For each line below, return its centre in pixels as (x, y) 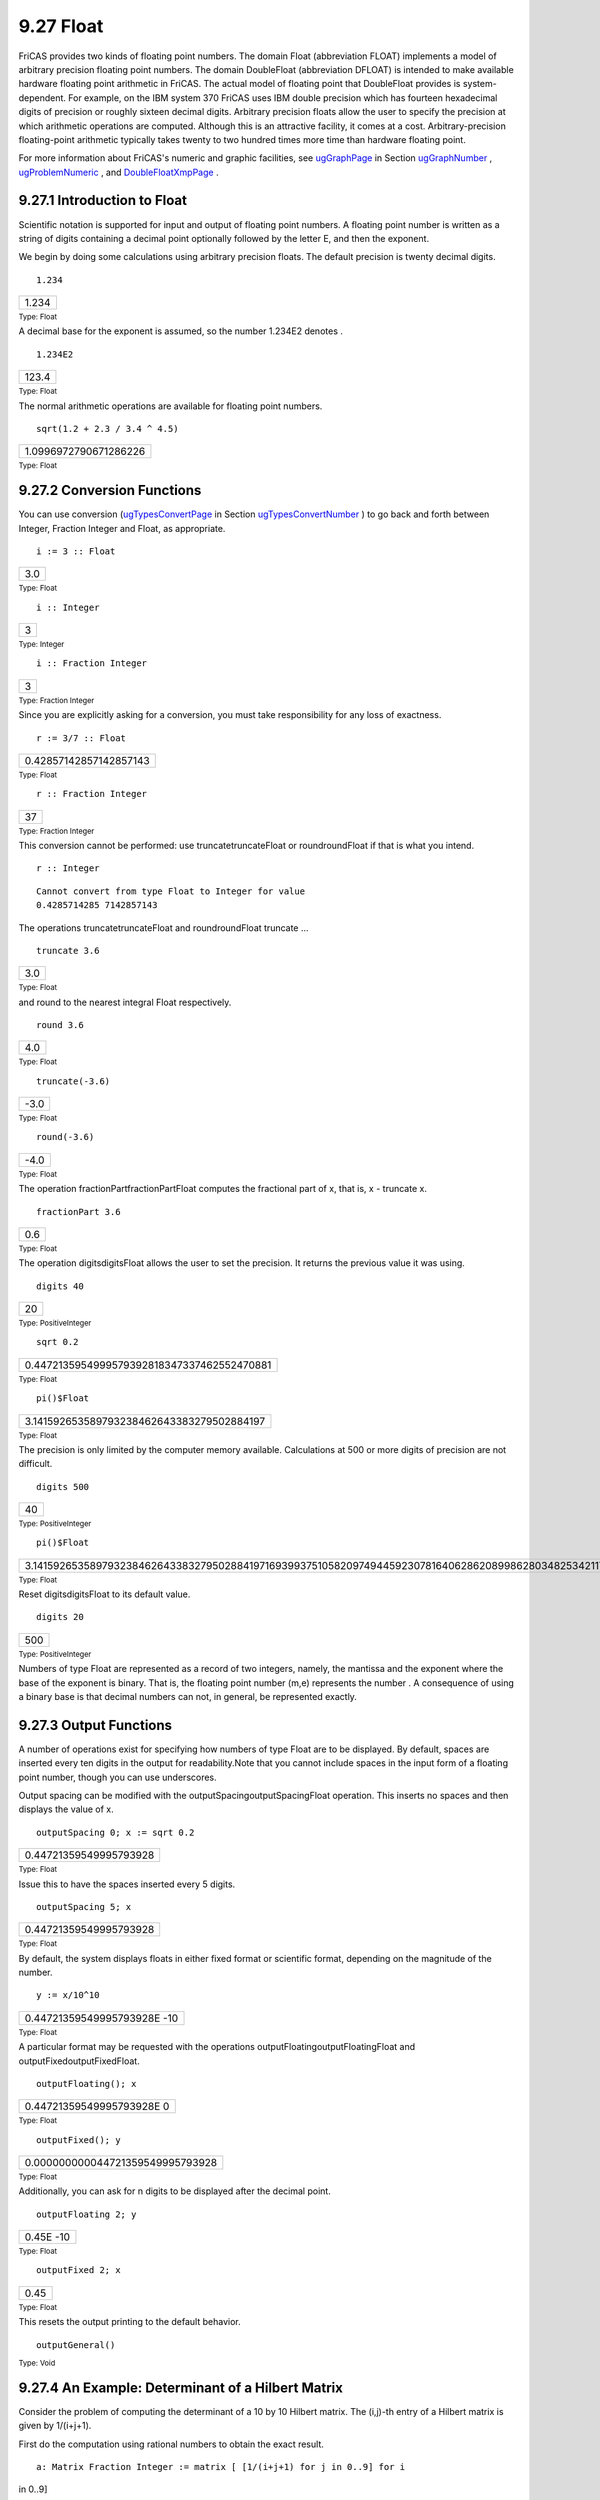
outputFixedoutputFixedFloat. (79, 2061)
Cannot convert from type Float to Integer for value (170, 891)
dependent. (42, 97)
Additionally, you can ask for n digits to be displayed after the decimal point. (175, 2191)
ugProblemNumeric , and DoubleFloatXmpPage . (118, 172)
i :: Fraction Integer (92, 663)
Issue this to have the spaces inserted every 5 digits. (127, 1884)
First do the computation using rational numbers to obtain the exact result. (171, 2444)
